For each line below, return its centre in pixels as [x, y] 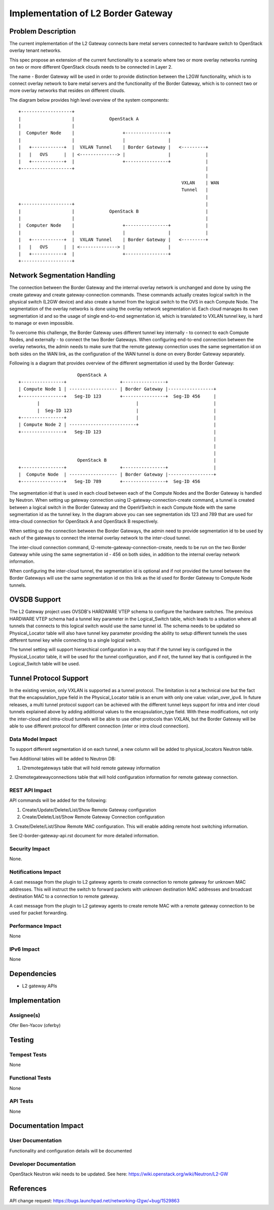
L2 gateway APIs [40, 986]
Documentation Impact [46, 1126]
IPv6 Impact [25, 949]
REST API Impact [30, 791]
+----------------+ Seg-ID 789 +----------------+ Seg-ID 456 [109, 481]
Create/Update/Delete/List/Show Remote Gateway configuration [89, 810]
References [28, 1188]
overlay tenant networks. [36, 50]
